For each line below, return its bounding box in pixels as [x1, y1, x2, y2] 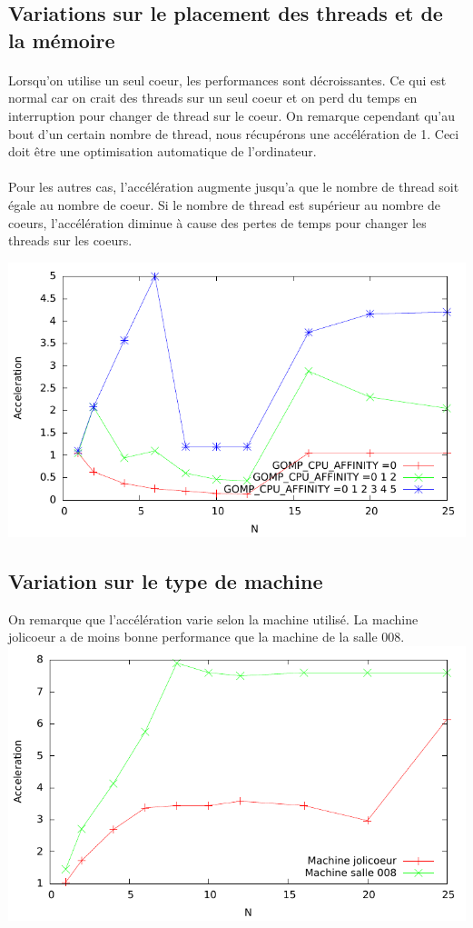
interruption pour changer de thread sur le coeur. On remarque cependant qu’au [8, 105, 456, 125]
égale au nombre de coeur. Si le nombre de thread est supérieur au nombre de [8, 195, 441, 214]
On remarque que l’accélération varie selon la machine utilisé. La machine [8, 609, 419, 628]
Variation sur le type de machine [8, 567, 323, 595]
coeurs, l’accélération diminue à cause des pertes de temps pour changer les [8, 213, 427, 232]
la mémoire [8, 25, 115, 54]
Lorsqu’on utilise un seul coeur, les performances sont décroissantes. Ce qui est [8, 70, 447, 89]
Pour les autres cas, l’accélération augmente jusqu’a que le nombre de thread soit [8, 177, 459, 196]
